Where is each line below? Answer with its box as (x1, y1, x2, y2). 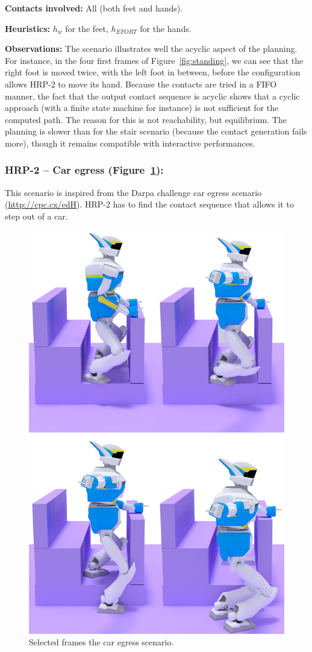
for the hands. (140, 22, 192, 34)
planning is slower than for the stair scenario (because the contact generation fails (5, 125, 307, 138)
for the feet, (65, 22, 108, 34)
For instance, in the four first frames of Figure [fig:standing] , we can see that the (5, 54, 304, 66)
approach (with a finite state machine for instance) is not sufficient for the (5, 101, 279, 114)
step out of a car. (5, 209, 68, 222)
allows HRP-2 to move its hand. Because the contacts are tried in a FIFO (5, 77, 277, 90)
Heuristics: (5, 22, 51, 34)
